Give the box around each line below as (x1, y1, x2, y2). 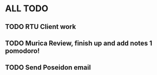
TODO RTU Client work (5, 23, 76, 31)
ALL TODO (5, 3, 49, 14)
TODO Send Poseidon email (5, 63, 91, 72)
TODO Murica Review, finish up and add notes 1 (5, 39, 153, 47)
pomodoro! (5, 47, 40, 55)
